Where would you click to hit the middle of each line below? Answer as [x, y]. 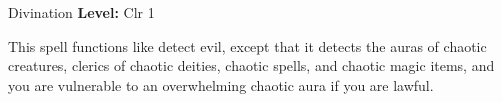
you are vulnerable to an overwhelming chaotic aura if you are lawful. [221, 84]
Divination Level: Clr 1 [81, 12]
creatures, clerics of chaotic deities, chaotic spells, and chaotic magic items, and [251, 65]
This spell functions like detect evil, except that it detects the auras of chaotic [247, 45]
